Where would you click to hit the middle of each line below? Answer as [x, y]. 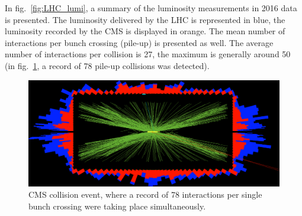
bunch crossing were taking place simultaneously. [117, 206]
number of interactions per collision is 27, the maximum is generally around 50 [148, 54]
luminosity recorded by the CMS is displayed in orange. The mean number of [145, 31]
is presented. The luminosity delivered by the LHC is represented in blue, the [145, 19]
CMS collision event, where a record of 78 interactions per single [145, 194]
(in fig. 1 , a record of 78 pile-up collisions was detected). [107, 65]
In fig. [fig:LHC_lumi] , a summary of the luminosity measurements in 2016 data [151, 8]
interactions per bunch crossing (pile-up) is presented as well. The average [139, 42]
